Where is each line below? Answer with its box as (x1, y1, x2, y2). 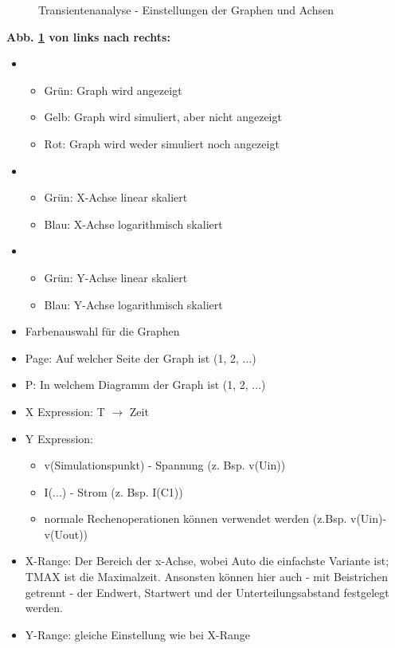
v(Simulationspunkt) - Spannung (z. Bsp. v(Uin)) (44, 457, 286, 473)
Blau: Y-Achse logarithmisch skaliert (44, 296, 223, 312)
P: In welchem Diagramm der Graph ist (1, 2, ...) (25, 376, 266, 393)
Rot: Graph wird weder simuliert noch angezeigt (44, 135, 280, 151)
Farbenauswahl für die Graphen (25, 323, 180, 340)
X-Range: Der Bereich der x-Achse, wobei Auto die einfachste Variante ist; (25, 552, 389, 569)
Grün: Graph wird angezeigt (44, 81, 182, 98)
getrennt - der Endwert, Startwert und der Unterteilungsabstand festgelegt (25, 583, 389, 600)
